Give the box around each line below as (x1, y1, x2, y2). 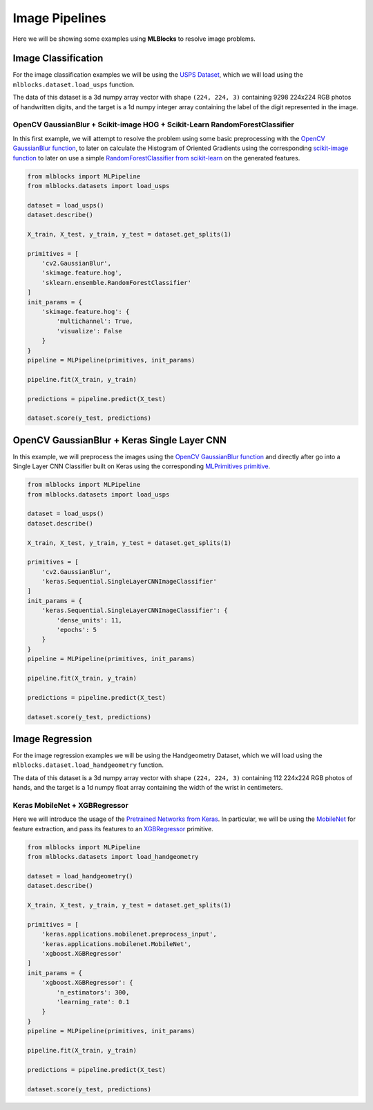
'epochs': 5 (56, 626, 97, 634)
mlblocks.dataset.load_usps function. (12, 80, 135, 89)
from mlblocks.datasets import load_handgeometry (27, 853, 199, 861)
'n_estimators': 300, (56, 988, 130, 996)
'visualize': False (56, 327, 122, 335)
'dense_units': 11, (56, 616, 122, 624)
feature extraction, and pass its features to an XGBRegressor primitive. (12, 824, 213, 833)
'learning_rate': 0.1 (56, 998, 130, 1006)
